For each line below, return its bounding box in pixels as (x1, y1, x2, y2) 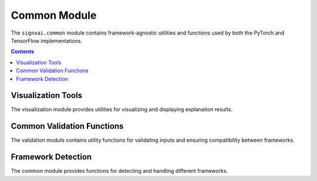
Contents (11, 48, 35, 55)
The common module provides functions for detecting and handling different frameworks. (11, 168, 228, 175)
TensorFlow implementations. (11, 37, 82, 44)
